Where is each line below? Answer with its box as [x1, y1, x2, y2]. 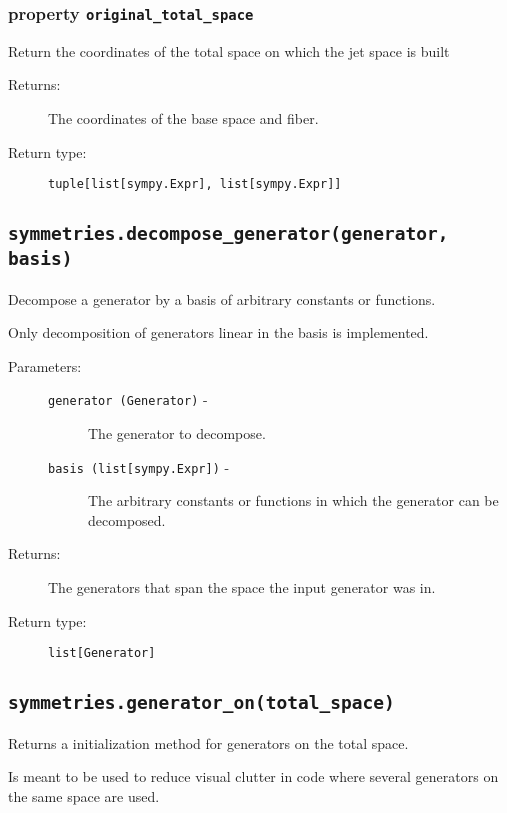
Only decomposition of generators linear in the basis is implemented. [8, 322, 429, 343]
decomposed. [88, 509, 166, 530]
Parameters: [8, 355, 82, 376]
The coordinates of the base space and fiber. [48, 107, 319, 128]
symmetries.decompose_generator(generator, [8, 223, 449, 245]
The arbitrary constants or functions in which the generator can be [88, 490, 499, 511]
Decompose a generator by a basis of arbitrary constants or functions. [8, 288, 436, 309]
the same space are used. [8, 785, 160, 806]
